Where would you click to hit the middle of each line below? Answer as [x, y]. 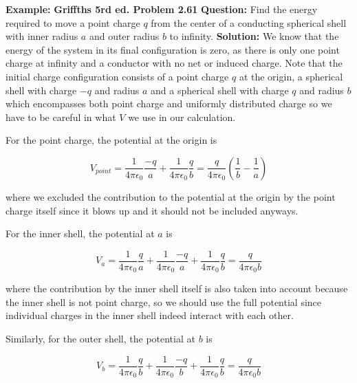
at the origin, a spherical [291, 76]
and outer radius [124, 36]
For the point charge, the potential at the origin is [111, 140]
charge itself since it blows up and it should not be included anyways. [152, 210]
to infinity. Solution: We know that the [254, 36]
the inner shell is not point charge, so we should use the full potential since [164, 302]
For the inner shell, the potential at [80, 233]
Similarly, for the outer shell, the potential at [100, 339]
